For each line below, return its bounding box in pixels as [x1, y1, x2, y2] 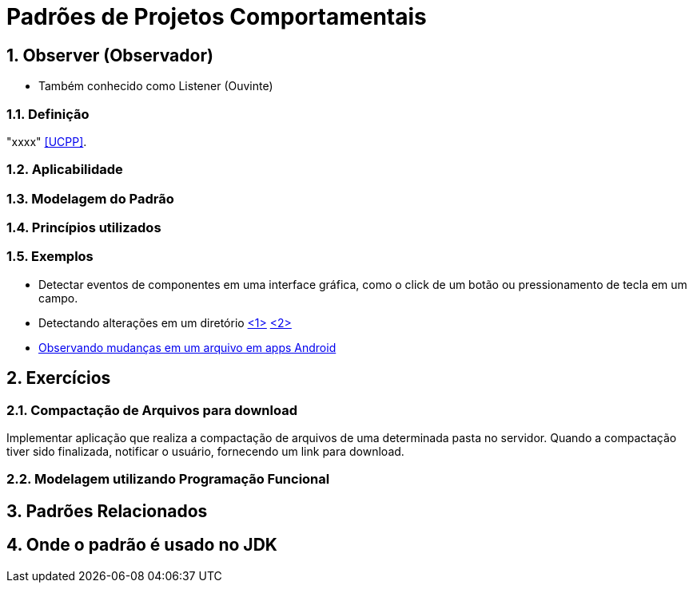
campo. [38, 291, 78, 305]
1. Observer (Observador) [6, 45, 213, 65]
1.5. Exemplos [6, 248, 94, 265]
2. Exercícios [6, 368, 111, 389]
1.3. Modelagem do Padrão [6, 190, 174, 207]
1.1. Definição [6, 105, 90, 122]
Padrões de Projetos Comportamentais [6, 3, 427, 30]
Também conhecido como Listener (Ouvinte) [38, 79, 273, 93]
